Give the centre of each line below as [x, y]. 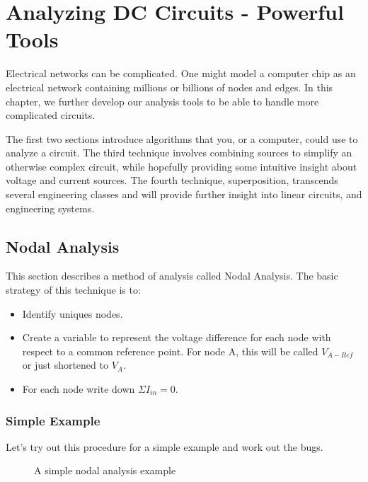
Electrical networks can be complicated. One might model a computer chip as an [181, 73]
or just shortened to [65, 365]
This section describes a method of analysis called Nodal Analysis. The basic [172, 276]
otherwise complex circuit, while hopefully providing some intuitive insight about [182, 166]
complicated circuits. [51, 115]
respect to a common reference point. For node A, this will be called [170, 351]
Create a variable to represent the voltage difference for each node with [177, 337]
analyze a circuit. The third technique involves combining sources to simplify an [179, 153]
